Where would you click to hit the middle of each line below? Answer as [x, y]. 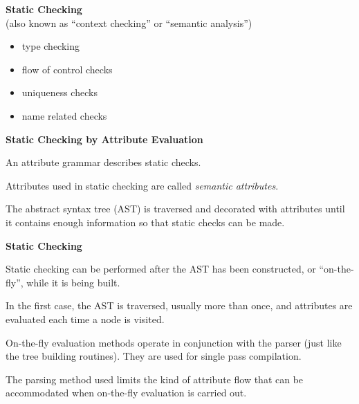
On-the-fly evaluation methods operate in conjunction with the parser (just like [174, 342]
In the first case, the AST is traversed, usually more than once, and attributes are [179, 305]
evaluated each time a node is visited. [85, 319]
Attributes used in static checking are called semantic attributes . [142, 185]
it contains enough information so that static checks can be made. [145, 222]
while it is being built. [73, 282]
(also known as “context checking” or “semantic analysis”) [129, 22]
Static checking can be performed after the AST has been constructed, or [161, 269]
